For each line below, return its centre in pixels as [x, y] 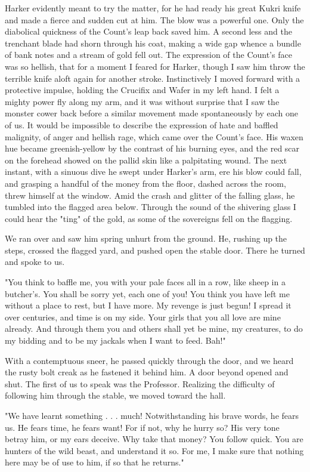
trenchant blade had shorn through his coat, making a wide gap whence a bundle [153, 43]
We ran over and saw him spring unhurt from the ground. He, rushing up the [146, 238]
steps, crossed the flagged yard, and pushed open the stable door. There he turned [155, 250]
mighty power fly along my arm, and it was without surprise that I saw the [142, 101]
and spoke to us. [35, 262]
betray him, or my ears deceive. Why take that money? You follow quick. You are [154, 439]
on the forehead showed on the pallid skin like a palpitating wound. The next [146, 160]
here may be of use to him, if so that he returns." [94, 462]
